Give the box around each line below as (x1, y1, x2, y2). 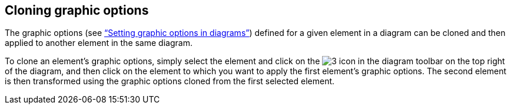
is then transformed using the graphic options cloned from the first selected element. (5, 76, 335, 87)
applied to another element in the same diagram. (5, 38, 193, 48)
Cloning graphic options (5, 3, 149, 18)
